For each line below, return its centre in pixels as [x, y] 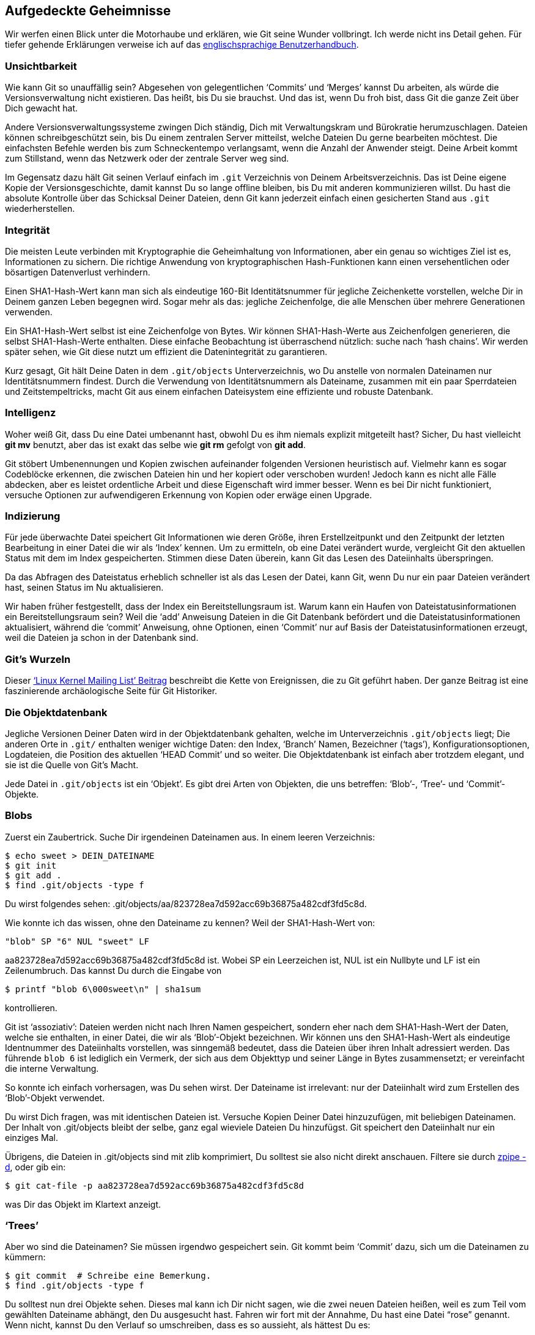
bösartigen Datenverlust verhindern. [78, 272]
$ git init [31, 865]
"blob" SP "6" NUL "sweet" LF [77, 941]
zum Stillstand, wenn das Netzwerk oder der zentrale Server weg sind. [147, 159]
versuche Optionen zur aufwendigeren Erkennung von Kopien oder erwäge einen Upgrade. [189, 495]
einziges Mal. [31, 1137]
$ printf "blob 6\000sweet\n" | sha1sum [103, 989]
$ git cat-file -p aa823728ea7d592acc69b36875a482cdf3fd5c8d [154, 1185]
